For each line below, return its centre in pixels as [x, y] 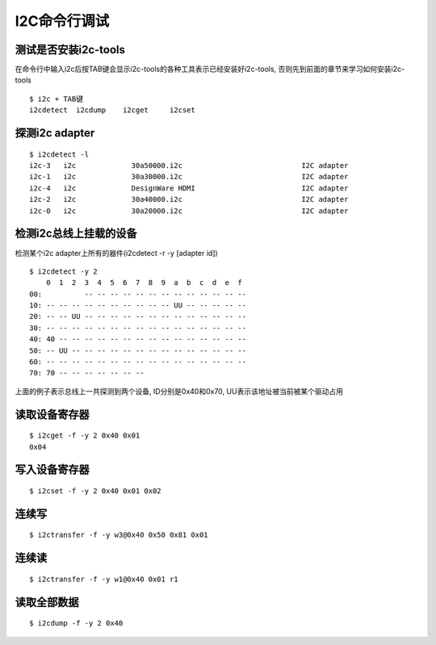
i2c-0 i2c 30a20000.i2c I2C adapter [189, 211]
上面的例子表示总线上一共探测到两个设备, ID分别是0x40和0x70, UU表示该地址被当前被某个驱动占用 [179, 391]
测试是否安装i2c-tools [70, 50]
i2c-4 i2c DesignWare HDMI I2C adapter [189, 188]
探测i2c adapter [55, 133]
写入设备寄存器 [52, 469]
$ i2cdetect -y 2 [63, 271]
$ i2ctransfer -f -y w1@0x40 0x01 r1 [104, 579]
